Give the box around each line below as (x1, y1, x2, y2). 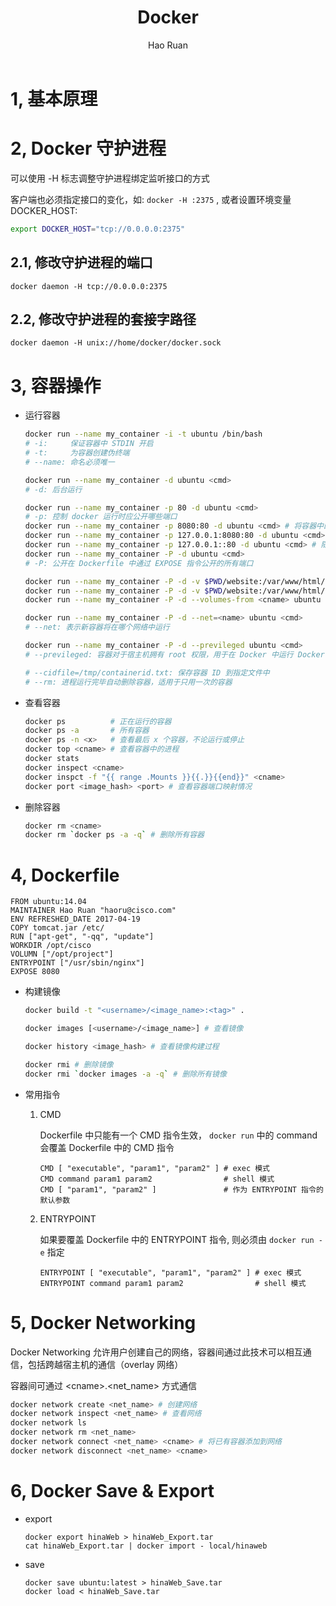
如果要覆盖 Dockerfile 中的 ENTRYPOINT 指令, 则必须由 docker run (39, 1233, 315, 1245)
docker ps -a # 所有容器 (24, 726, 150, 736)
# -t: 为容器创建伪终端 (24, 448, 130, 458)
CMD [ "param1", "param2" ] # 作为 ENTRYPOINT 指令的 (39, 1184, 324, 1195)
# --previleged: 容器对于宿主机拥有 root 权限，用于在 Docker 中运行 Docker (24, 649, 325, 660)
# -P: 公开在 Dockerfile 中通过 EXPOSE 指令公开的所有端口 (24, 558, 254, 568)
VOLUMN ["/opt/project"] (10, 949, 114, 960)
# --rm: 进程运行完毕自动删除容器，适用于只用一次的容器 (24, 677, 233, 687)
